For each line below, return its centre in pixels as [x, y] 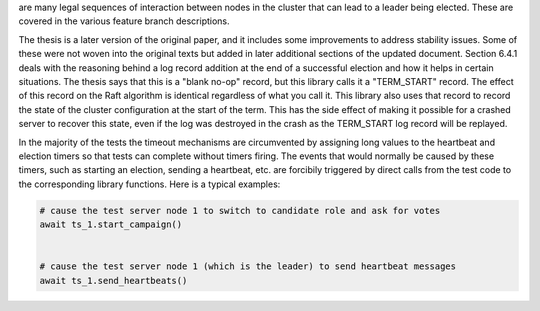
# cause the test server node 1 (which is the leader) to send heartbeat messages [248, 266]
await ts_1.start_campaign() [111, 224]
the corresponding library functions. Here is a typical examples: [149, 184]
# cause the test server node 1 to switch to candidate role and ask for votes [240, 210]
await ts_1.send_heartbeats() [113, 280]
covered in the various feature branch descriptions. [124, 21]
